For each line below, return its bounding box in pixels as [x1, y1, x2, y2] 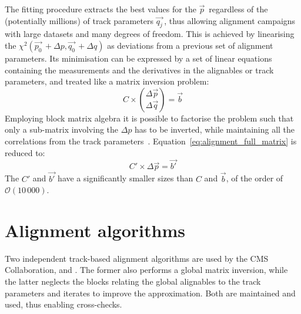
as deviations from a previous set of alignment [107, 39, 273, 51]
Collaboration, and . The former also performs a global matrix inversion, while [5, 264, 288, 276]
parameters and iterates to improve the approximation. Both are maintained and [5, 286, 296, 299]
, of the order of [226, 172, 283, 184]
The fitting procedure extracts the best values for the [5, 3, 196, 15]
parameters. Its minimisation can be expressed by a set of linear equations [5, 52, 272, 64]
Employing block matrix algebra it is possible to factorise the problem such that [5, 112, 294, 124]
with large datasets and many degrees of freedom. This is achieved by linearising [5, 28, 295, 40]
